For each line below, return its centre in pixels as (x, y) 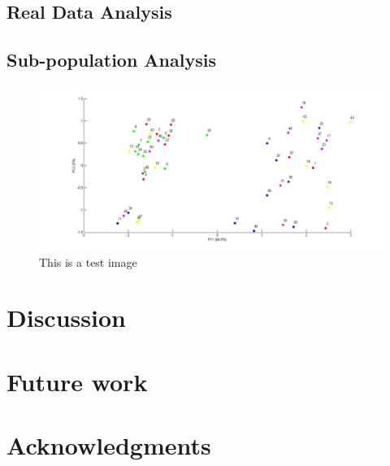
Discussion (66, 318)
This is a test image (88, 261)
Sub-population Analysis (111, 60)
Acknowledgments (109, 445)
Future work (77, 381)
